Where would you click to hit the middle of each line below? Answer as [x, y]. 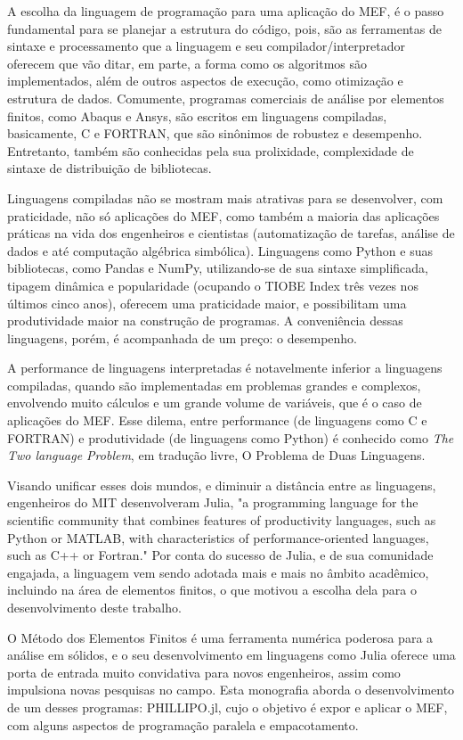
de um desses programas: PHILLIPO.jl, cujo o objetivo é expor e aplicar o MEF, [227, 707]
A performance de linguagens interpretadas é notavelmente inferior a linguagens [225, 368]
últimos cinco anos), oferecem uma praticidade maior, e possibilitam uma [207, 303]
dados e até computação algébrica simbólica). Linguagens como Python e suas [220, 250]
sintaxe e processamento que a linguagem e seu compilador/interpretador [206, 46]
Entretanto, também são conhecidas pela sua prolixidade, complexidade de [211, 150]
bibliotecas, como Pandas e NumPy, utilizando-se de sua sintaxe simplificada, [218, 268]
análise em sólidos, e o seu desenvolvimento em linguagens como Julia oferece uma [231, 655]
